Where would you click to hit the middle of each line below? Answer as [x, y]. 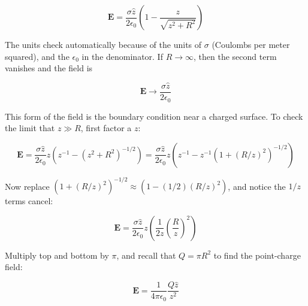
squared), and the [37, 56]
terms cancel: [29, 201]
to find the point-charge [257, 255]
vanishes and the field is [49, 68]
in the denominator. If [122, 56]
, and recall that [146, 255]
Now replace [27, 186]
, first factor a [106, 128]
